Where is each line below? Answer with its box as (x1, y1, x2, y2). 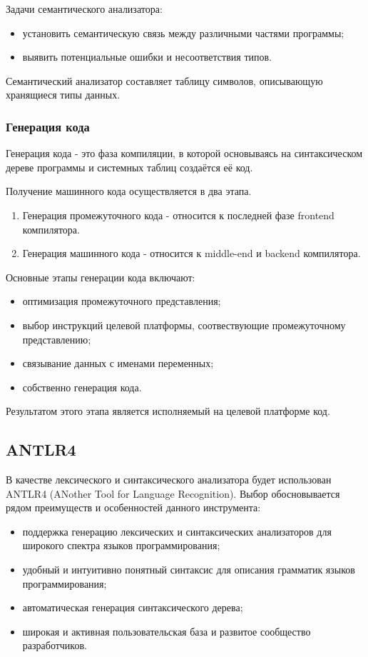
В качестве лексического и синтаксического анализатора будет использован (6, 472, 332, 487)
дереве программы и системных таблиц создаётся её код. (6, 159, 253, 174)
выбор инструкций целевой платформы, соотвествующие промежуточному (22, 317, 346, 332)
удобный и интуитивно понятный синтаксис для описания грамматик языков (22, 562, 355, 577)
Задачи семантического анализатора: (6, 1, 163, 16)
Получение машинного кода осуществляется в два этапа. (6, 184, 252, 199)
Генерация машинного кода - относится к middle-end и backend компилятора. (22, 246, 361, 261)
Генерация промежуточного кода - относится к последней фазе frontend (22, 207, 334, 222)
